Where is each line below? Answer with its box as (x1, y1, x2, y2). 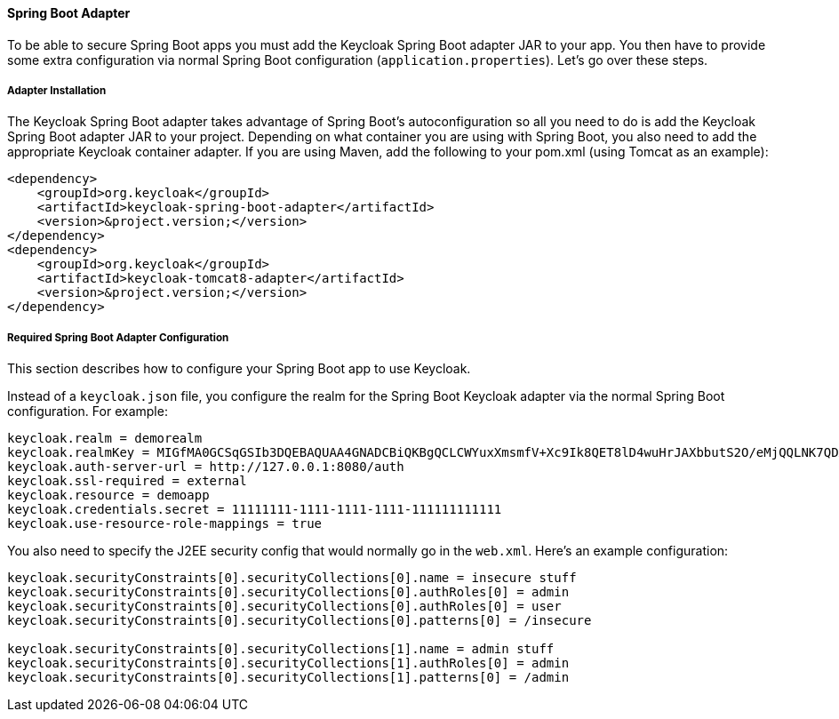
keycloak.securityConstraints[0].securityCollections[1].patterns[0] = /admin (7, 670, 570, 685)
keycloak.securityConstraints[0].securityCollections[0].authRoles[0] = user (7, 599, 562, 614)
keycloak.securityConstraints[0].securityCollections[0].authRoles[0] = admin (7, 585, 570, 600)
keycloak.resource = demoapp (7, 488, 210, 503)
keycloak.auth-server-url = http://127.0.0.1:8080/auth (7, 459, 404, 475)
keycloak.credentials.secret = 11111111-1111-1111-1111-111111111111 (7, 502, 502, 517)
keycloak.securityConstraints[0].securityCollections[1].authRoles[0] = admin (7, 656, 570, 671)
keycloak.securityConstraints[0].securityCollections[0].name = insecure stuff (7, 571, 577, 586)
